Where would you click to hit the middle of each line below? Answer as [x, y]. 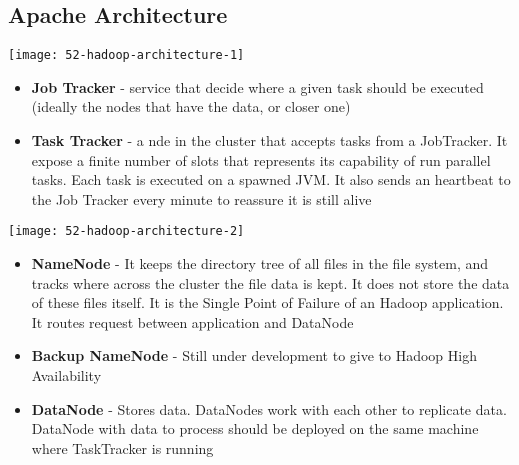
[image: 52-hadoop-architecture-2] [126, 231]
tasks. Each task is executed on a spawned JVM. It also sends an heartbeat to [271, 179]
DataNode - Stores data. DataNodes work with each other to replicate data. [269, 408]
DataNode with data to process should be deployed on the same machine [255, 428]
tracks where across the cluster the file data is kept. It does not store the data [270, 282]
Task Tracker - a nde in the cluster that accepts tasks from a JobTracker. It [269, 140]
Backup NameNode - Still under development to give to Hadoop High [254, 355]
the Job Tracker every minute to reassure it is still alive [201, 198]
